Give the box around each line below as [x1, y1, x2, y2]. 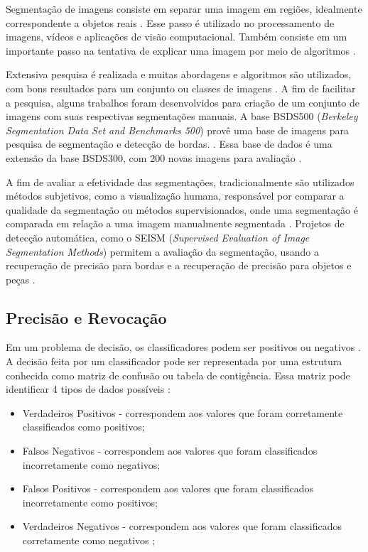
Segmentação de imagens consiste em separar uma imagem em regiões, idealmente [6, 1, 362, 16]
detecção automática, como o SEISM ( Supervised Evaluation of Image [6, 229, 310, 244]
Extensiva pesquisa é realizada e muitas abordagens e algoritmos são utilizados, [6, 67, 352, 82]
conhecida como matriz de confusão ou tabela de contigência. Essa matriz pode [6, 367, 350, 382]
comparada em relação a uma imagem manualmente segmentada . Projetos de [6, 216, 345, 231]
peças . [6, 271, 36, 286]
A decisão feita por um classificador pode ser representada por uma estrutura [6, 354, 342, 369]
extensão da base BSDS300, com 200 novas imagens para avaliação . [6, 150, 302, 165]
